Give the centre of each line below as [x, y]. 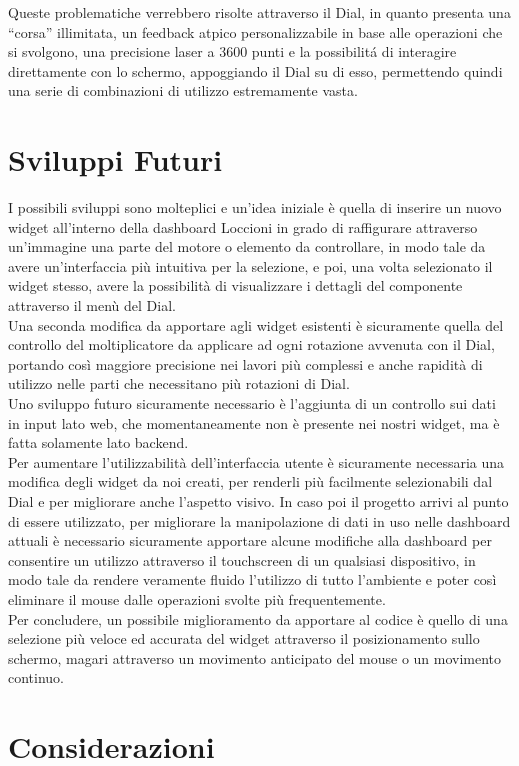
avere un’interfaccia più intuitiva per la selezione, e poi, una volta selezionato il [250, 265]
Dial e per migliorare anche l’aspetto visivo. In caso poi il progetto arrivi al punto [258, 501]
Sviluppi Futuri [115, 159]
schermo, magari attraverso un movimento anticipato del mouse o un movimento [255, 657]
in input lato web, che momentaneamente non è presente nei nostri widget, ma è [254, 422]
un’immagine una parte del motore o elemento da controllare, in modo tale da [247, 246]
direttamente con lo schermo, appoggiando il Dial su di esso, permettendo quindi [255, 70]
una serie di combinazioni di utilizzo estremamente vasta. [183, 90]
